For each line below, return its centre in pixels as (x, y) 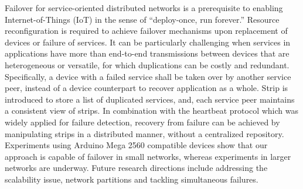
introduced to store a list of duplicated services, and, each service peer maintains (150, 99)
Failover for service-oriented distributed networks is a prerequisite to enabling (144, 8)
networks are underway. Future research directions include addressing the (136, 168)
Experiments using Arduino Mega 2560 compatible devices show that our (136, 145)
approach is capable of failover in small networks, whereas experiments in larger (148, 156)
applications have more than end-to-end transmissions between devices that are (147, 53)
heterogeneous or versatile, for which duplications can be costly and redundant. (147, 64)
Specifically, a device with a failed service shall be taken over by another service (148, 76)
